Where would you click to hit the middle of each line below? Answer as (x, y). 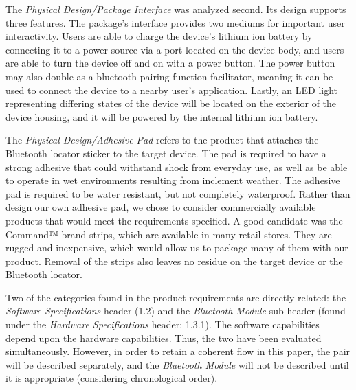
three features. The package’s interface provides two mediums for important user (175, 22)
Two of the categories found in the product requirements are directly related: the (176, 297)
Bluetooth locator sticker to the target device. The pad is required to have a (166, 153)
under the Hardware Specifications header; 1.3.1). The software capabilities (163, 324)
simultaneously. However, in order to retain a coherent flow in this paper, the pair (178, 351)
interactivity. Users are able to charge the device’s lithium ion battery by (159, 36)
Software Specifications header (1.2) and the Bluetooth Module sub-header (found (176, 311)
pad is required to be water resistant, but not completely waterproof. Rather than (178, 193)
